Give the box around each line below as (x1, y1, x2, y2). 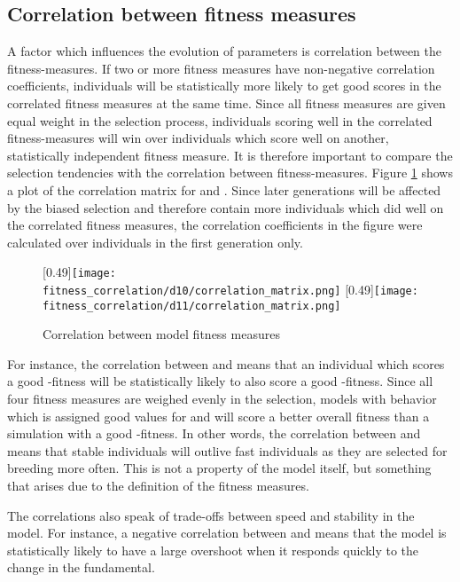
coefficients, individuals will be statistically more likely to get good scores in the (7, 76, 441, 95)
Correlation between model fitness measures (43, 325, 280, 343)
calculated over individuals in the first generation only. (7, 232, 303, 251)
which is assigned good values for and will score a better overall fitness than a (7, 406, 430, 425)
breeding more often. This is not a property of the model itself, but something (7, 459, 432, 477)
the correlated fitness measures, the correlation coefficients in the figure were (7, 216, 423, 234)
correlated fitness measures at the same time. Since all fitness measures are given (7, 93, 446, 112)
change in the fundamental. (7, 558, 155, 577)
